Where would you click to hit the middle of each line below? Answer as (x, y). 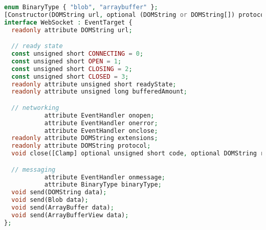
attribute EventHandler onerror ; (101, 123)
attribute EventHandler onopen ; (99, 115)
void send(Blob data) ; (50, 200)
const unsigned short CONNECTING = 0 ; (77, 54)
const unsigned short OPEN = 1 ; (66, 61)
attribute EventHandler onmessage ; (105, 177)
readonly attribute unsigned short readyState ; (94, 84)
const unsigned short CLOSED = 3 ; (70, 76)
